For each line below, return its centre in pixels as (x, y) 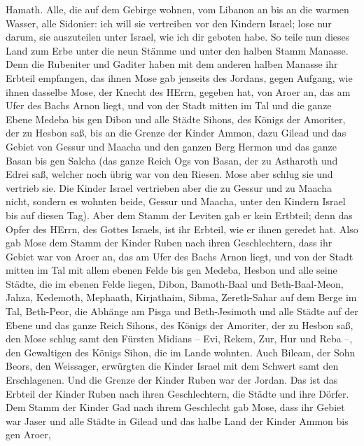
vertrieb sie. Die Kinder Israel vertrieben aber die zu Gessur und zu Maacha (169, 187)
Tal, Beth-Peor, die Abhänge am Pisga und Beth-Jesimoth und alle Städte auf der (182, 311)
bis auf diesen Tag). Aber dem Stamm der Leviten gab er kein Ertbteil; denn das (179, 215)
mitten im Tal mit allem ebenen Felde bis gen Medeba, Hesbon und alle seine (171, 270)
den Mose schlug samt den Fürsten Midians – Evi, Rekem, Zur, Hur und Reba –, (179, 339)
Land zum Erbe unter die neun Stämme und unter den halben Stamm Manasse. (177, 50)
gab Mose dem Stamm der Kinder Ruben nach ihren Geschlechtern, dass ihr (169, 243)
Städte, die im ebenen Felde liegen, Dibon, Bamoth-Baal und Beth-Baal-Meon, (175, 283)
